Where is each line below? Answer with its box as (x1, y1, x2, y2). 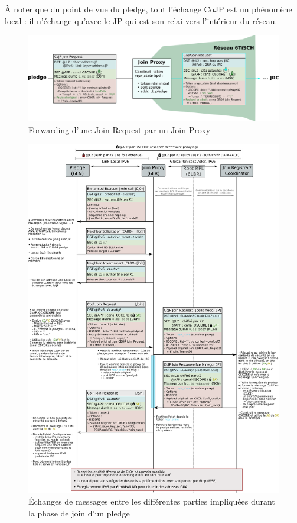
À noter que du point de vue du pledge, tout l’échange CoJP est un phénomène (5, 3, 292, 15)
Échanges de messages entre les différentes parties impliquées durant (28, 495, 275, 508)
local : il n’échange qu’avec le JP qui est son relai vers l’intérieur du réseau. (5, 14, 278, 27)
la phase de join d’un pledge (28, 506, 130, 519)
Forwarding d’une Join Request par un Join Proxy (28, 123, 211, 135)
